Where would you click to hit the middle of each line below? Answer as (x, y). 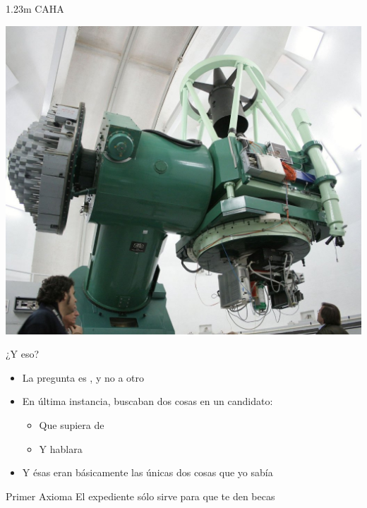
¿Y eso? (23, 354)
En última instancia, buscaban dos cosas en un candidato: (148, 401)
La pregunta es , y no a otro (83, 377)
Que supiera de (72, 425)
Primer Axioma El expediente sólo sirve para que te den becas (140, 496)
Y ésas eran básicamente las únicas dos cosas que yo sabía (148, 472)
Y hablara (61, 448)
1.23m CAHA (35, 8)
